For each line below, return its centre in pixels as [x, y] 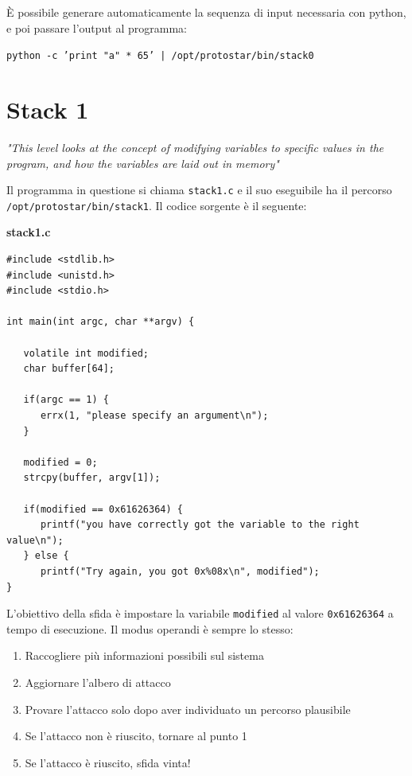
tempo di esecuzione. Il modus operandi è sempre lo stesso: [150, 628]
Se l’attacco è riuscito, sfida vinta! [108, 762]
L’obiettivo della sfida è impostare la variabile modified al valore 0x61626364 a [200, 613]
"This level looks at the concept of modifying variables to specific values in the [195, 147]
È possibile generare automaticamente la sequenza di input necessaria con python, [206, 12]
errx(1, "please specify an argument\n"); [154, 415]
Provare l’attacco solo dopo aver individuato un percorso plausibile [188, 709]
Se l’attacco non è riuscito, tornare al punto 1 [136, 736]
